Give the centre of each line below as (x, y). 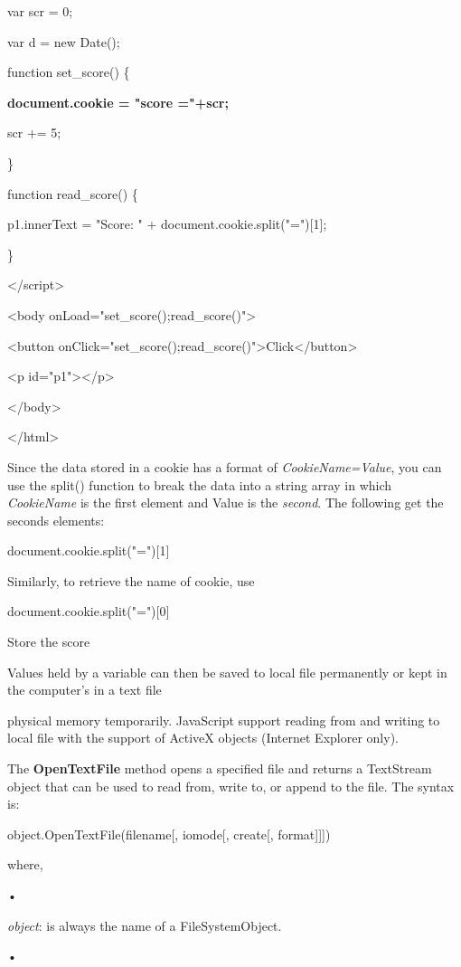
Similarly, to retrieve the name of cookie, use (131, 580)
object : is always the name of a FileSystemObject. (145, 925)
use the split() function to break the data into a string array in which (200, 484)
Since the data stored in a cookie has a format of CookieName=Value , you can (225, 466)
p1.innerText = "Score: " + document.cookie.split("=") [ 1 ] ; (167, 224)
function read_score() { (73, 193)
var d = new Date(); (64, 41)
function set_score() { (69, 72)
